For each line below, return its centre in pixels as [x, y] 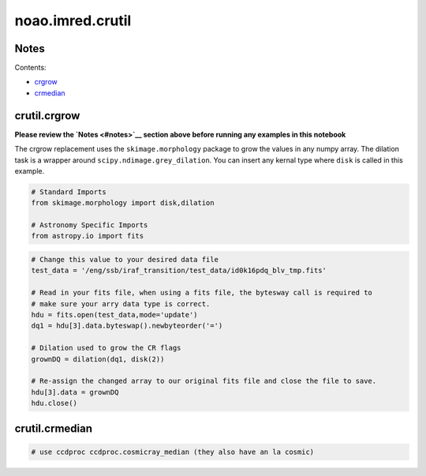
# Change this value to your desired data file [125, 260]
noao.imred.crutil [73, 21]
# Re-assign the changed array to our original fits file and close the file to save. [204, 381]
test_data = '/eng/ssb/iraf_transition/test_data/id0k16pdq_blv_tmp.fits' [179, 271]
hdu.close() [54, 403]
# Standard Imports [69, 192]
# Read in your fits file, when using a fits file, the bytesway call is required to [202, 293]
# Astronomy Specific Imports [90, 225]
